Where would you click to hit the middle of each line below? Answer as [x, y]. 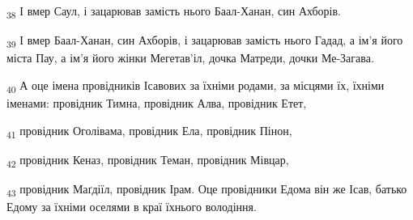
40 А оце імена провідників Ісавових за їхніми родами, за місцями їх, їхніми [196, 86]
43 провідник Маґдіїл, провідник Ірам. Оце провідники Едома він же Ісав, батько [207, 189]
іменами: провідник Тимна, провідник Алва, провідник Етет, [157, 102]
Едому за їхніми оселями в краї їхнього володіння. [132, 206]
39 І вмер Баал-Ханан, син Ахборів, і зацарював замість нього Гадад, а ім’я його [205, 41]
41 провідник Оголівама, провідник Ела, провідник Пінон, [149, 131]
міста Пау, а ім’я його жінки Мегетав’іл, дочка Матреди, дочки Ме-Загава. [190, 58]
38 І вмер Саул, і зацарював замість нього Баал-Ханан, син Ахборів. [174, 12]
